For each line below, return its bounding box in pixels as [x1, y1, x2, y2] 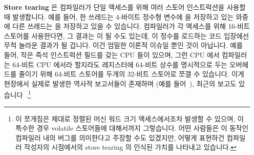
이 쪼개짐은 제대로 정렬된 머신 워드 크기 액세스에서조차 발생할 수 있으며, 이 [15, 113, 244, 123]
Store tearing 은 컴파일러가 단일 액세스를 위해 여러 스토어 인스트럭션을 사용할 [4, 2, 246, 12]
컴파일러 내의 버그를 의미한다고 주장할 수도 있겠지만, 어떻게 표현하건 [15, 132, 225, 142]
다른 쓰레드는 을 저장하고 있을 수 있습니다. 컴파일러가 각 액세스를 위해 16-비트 [12, 21, 250, 31]
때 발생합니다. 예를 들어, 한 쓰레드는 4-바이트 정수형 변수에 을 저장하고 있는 [4, 11, 234, 21]
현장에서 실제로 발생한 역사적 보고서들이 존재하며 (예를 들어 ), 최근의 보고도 [4, 78, 236, 88]
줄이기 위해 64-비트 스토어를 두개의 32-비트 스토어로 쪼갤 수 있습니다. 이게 [19, 69, 244, 79]
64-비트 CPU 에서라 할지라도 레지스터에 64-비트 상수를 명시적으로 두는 [12, 59, 228, 69]
